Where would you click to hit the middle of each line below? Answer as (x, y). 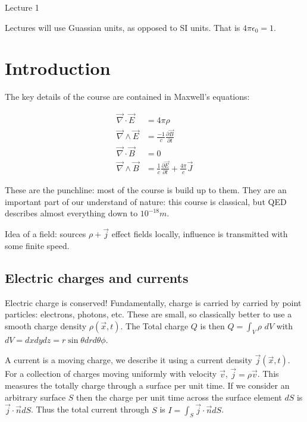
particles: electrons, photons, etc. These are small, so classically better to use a (148, 314)
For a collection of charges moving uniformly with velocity (111, 374)
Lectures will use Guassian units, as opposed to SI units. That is (123, 27)
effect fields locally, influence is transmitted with (200, 234)
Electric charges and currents (97, 277)
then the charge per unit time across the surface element (179, 397)
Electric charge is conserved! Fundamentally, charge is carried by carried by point (153, 302)
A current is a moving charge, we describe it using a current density (129, 360)
